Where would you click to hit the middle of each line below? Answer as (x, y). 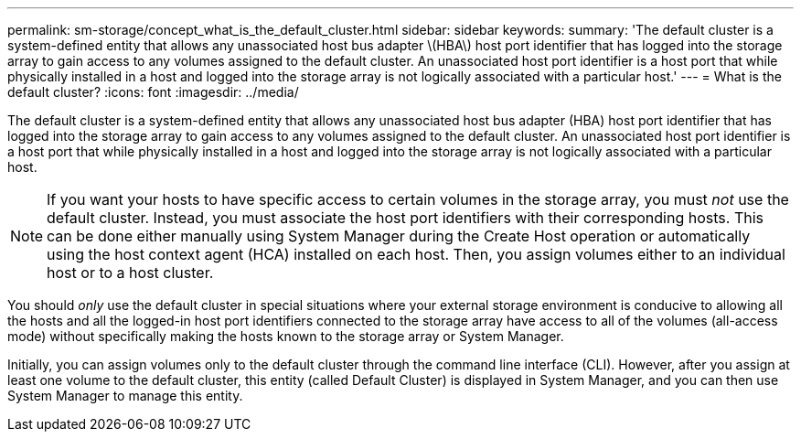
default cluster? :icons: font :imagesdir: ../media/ (153, 92)
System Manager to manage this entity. (125, 396)
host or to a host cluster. (130, 273)
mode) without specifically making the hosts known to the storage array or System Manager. (286, 336)
